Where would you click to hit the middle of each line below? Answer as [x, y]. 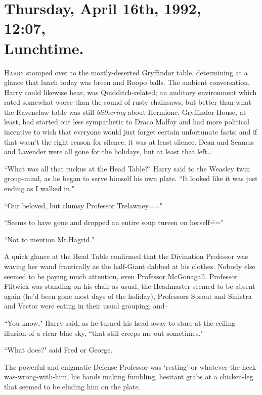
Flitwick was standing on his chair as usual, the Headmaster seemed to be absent [130, 286]
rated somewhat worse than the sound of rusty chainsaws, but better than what [128, 102]
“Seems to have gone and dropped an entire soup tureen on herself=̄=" [114, 222]
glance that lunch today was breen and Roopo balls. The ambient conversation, [127, 82]
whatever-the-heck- [229, 366]
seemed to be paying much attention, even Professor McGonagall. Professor [121, 276]
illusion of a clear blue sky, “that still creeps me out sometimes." [104, 333]
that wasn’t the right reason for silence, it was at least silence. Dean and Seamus [129, 141]
